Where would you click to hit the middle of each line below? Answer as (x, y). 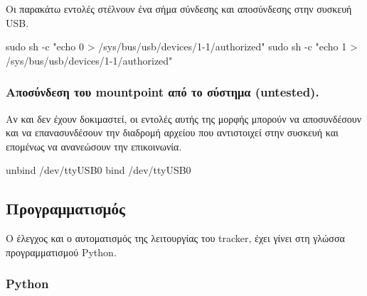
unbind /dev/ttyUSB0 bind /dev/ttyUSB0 (99, 170)
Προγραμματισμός (65, 208)
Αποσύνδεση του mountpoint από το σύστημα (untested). (163, 92)
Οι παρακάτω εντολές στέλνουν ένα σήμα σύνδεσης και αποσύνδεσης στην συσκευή (179, 9)
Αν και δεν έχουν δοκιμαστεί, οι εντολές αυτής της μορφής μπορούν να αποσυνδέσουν (184, 118)
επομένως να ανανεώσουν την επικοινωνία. (94, 146)
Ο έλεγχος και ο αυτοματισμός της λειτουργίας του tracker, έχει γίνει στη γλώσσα (175, 238)
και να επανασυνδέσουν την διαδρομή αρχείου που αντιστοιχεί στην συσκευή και (172, 132)
